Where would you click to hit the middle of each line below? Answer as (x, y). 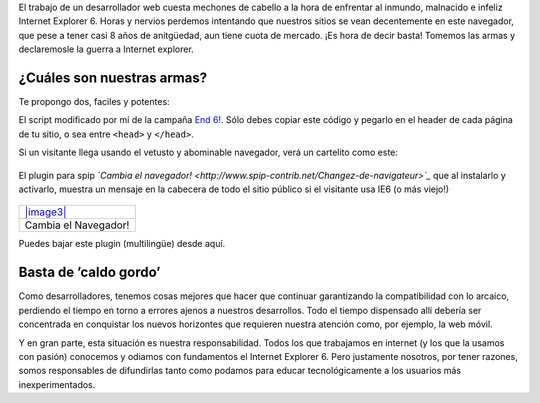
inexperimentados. (57, 384)
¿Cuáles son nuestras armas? (113, 77)
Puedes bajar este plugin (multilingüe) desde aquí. (122, 244)
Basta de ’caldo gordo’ (89, 272)
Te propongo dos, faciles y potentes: (94, 102)
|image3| (45, 212)
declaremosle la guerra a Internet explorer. (106, 49)
